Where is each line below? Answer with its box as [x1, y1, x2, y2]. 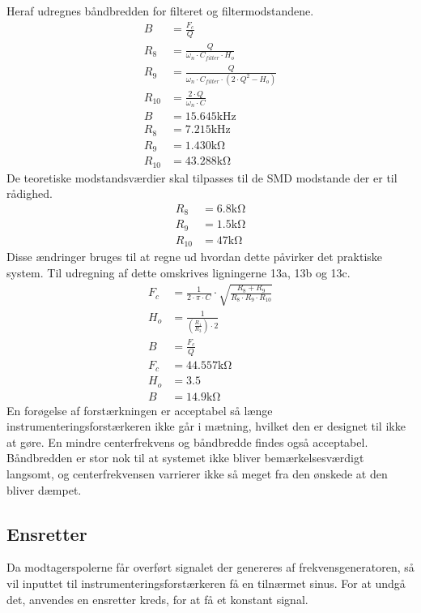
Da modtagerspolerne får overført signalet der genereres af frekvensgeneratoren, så [6, 559, 415, 576]
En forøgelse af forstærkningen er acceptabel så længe [6, 401, 273, 418]
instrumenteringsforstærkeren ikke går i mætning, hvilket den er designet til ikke [6, 418, 406, 435]
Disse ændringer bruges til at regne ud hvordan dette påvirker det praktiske [6, 248, 383, 265]
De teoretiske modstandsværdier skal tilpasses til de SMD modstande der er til [6, 169, 398, 186]
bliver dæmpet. [6, 481, 82, 498]
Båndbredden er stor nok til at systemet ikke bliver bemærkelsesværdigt [6, 449, 364, 466]
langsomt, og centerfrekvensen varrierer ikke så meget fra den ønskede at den [6, 465, 388, 482]
